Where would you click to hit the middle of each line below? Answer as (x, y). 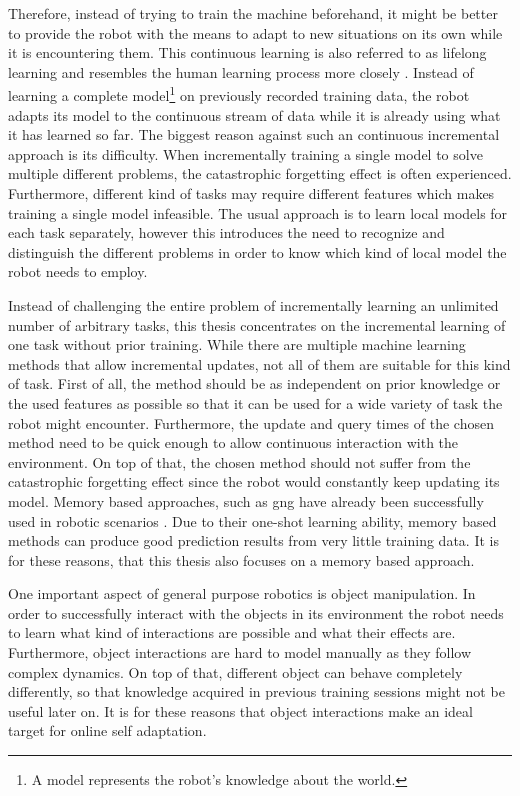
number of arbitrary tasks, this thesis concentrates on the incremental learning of (257, 324)
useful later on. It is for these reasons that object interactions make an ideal (240, 710)
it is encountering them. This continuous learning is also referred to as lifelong (247, 52)
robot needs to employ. (78, 271)
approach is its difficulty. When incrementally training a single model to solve (245, 153)
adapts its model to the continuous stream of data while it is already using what (254, 114)
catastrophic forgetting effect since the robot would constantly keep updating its (254, 481)
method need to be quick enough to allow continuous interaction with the (233, 442)
